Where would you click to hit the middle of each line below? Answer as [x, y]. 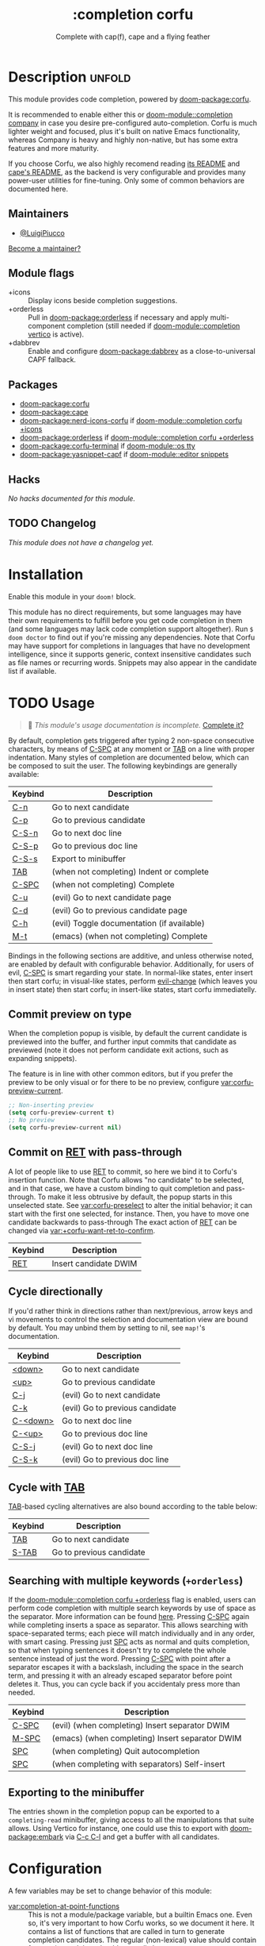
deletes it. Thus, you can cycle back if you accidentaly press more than [124, 1684]
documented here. [38, 189]
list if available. [32, 671]
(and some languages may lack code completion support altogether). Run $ [131, 629]
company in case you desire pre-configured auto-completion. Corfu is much [132, 123]
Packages [33, 385]
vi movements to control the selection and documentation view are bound [128, 1319]
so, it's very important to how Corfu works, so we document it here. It [141, 1923]
